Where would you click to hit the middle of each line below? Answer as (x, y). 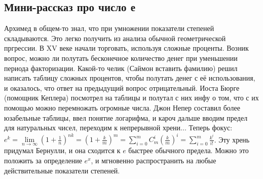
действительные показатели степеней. (62, 170)
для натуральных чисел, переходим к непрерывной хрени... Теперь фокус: (118, 128)
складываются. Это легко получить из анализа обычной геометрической (115, 38)
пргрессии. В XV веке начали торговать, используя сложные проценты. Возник (126, 48)
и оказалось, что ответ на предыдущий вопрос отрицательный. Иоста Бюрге (122, 87)
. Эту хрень (232, 139)
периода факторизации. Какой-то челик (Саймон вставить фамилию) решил (121, 68)
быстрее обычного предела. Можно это (189, 150)
